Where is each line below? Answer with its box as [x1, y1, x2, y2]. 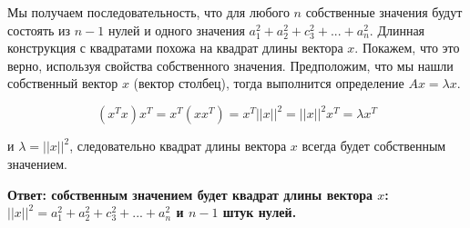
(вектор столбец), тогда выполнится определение [133, 74, 404, 93]
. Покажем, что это [354, 38, 460, 57]
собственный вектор [7, 74, 118, 93]
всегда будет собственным [301, 136, 446, 155]
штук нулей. [222, 203, 297, 222]
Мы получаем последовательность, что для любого [7, 3, 290, 21]
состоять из [7, 20, 71, 39]
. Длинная [369, 20, 425, 39]
